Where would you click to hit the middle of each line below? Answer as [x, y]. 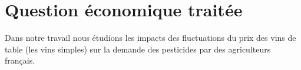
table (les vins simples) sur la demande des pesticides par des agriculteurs [138, 49]
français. [20, 60]
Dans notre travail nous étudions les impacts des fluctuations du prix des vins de [150, 38]
